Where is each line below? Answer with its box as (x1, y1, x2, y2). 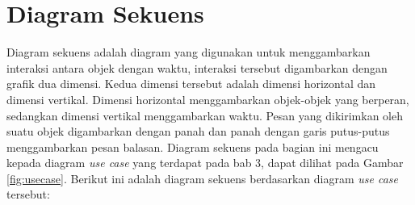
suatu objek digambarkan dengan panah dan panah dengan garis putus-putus (6, 123, 390, 140)
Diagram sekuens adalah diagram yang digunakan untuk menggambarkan (6, 44, 371, 61)
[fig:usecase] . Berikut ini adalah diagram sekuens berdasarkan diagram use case (6, 169, 398, 186)
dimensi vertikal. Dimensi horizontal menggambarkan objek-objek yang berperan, (6, 90, 409, 107)
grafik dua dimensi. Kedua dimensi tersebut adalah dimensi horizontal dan (6, 75, 376, 92)
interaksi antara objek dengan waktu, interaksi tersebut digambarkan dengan (6, 59, 388, 76)
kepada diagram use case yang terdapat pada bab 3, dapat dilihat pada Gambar (6, 154, 404, 171)
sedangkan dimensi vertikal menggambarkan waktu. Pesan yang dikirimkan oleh (6, 107, 403, 123)
